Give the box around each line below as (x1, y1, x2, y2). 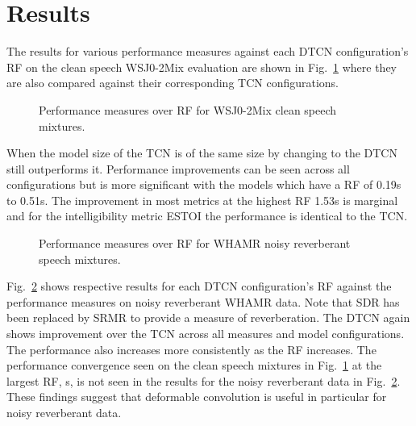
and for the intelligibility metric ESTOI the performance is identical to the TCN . (6, 207, 408, 224)
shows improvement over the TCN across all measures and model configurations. (6, 325, 405, 342)
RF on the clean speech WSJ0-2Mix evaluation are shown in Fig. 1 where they (6, 58, 397, 75)
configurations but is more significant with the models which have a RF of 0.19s (6, 176, 401, 193)
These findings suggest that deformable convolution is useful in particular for (6, 388, 387, 405)
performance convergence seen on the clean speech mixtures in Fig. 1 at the (6, 357, 382, 374)
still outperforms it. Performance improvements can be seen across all (6, 160, 350, 177)
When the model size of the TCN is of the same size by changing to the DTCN (6, 144, 397, 161)
